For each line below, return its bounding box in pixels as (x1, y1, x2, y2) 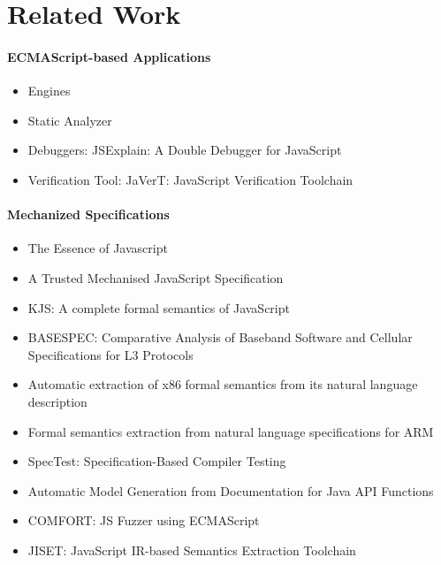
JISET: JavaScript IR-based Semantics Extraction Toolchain (27, 540, 356, 559)
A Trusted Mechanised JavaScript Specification (27, 268, 284, 286)
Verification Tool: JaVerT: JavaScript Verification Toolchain (27, 170, 354, 188)
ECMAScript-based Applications (7, 47, 211, 65)
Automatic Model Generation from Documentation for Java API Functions (27, 481, 434, 500)
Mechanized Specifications (7, 205, 170, 224)
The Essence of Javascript (27, 239, 168, 257)
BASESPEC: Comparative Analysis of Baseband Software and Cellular (27, 328, 413, 347)
